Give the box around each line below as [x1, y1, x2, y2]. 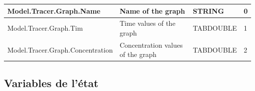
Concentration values [119, 39, 183, 50]
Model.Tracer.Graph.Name [7, 5, 101, 16]
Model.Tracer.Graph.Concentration [7, 44, 113, 55]
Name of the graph [119, 5, 185, 16]
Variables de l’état [4, 75, 99, 90]
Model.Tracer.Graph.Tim [7, 23, 83, 33]
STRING [193, 5, 224, 16]
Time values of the [119, 18, 176, 28]
